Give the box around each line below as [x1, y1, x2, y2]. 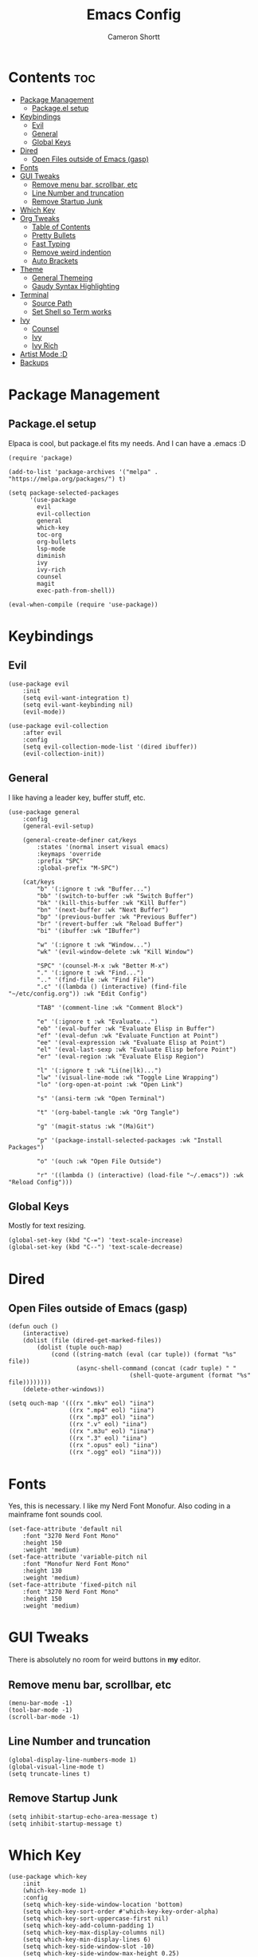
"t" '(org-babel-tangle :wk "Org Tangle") [37, 1108, 180, 1117]
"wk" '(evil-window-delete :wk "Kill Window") [37, 947, 194, 955]
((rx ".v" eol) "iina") [68, 1421, 148, 1429]
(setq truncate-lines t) [8, 1769, 91, 1777]
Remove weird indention [31, 247, 111, 257]
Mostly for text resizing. [8, 1221, 86, 1231]
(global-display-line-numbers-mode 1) [8, 1756, 137, 1764]
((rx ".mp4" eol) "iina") [68, 1406, 155, 1414]
